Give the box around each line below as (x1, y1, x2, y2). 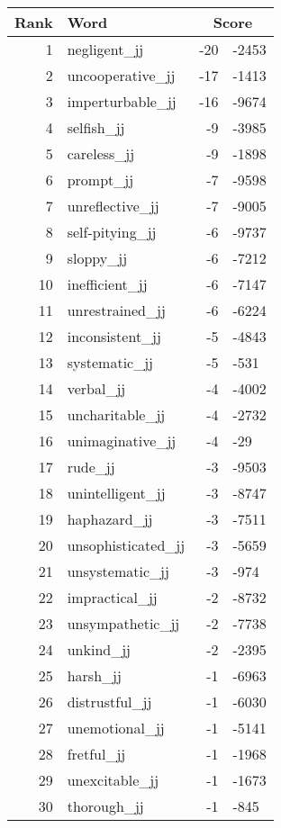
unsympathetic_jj (67, 613, 180, 634)
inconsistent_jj (67, 326, 161, 346)
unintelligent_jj (67, 482, 166, 503)
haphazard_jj (67, 508, 153, 529)
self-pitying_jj (67, 221, 157, 242)
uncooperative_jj (67, 65, 176, 85)
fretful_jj (67, 743, 126, 764)
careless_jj (67, 143, 135, 164)
